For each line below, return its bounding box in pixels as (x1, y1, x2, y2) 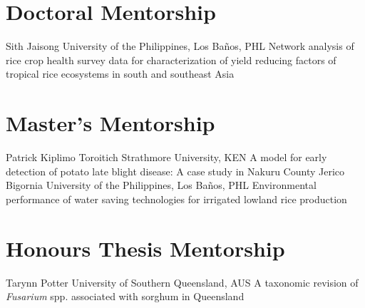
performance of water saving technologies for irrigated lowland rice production (6, 191, 347, 206)
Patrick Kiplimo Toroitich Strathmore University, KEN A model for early (6, 150, 327, 165)
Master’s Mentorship (6, 108, 215, 138)
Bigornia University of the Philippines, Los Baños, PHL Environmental (6, 178, 317, 192)
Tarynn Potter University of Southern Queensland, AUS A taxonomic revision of (6, 274, 359, 289)
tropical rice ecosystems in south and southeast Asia (6, 66, 235, 81)
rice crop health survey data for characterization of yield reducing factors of (6, 52, 336, 67)
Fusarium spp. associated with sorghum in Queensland (6, 289, 245, 304)
